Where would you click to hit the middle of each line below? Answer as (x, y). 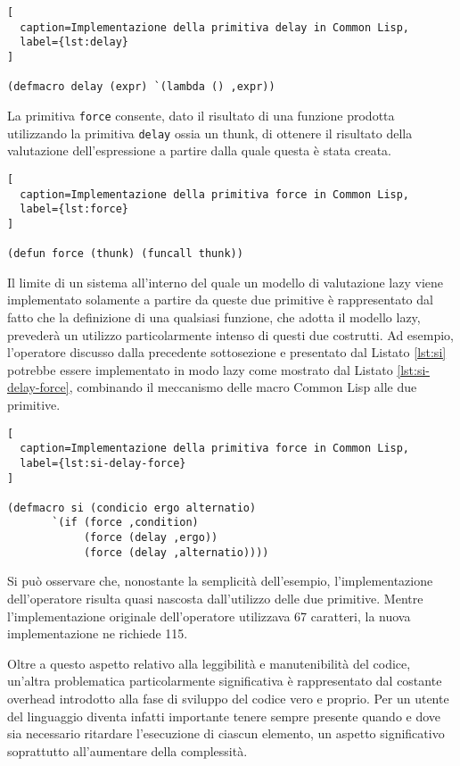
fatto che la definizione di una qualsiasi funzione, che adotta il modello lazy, (214, 316)
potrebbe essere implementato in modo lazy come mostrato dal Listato (200, 369)
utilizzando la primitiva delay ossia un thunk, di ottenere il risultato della (210, 133)
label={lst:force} (74, 209)
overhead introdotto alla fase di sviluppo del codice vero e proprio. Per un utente (228, 698)
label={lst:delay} (74, 42)
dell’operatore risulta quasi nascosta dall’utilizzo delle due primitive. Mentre (215, 599)
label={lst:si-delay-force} (103, 463)
